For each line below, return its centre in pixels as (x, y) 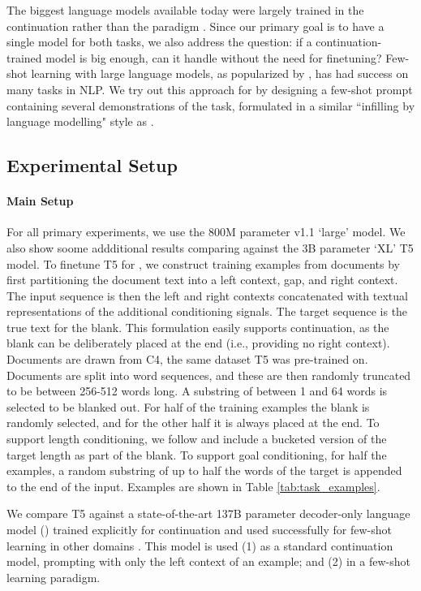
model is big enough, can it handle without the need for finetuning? (214, 57)
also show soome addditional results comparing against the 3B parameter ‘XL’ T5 (210, 247)
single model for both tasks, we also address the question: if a (159, 42)
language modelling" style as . (80, 121)
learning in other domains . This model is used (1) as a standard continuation (200, 545)
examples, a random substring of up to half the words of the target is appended (204, 470)
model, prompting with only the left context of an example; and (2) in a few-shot (208, 561)
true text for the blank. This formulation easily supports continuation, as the (198, 327)
